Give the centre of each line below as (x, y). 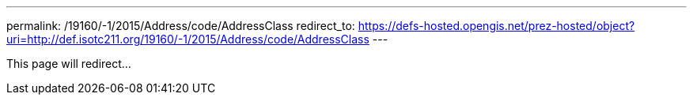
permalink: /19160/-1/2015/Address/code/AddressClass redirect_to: (181, 26)
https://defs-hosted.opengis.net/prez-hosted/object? (496, 26)
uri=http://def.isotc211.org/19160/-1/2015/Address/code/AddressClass (188, 39)
